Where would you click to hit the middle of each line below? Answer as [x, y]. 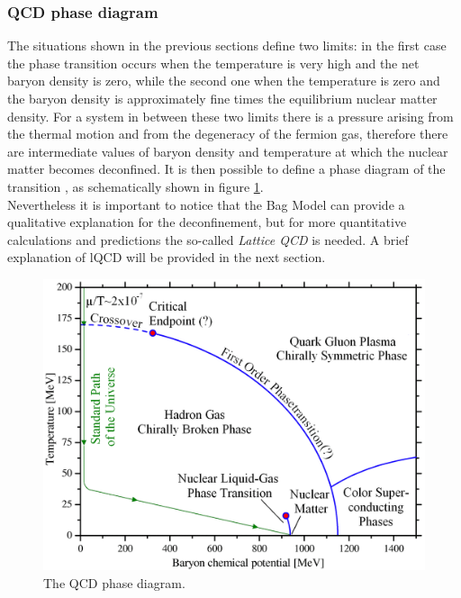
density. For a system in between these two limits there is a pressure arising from [230, 116]
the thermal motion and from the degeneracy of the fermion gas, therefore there [228, 134]
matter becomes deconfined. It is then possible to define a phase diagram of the [226, 169]
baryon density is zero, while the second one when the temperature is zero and [224, 81]
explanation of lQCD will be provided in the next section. [167, 257]
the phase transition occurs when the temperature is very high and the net [213, 63]
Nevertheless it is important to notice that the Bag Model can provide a [206, 204]
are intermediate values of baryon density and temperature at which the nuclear [228, 151]
